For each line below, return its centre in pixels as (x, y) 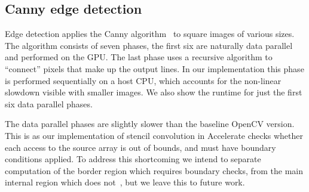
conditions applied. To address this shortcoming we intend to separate (133, 159)
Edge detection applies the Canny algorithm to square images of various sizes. (150, 34)
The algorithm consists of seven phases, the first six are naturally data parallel (149, 45)
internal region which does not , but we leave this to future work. (125, 182)
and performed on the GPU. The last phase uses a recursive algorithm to (139, 57)
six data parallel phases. (49, 103)
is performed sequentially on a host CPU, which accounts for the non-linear (143, 80)
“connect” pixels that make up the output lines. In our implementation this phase (154, 68)
